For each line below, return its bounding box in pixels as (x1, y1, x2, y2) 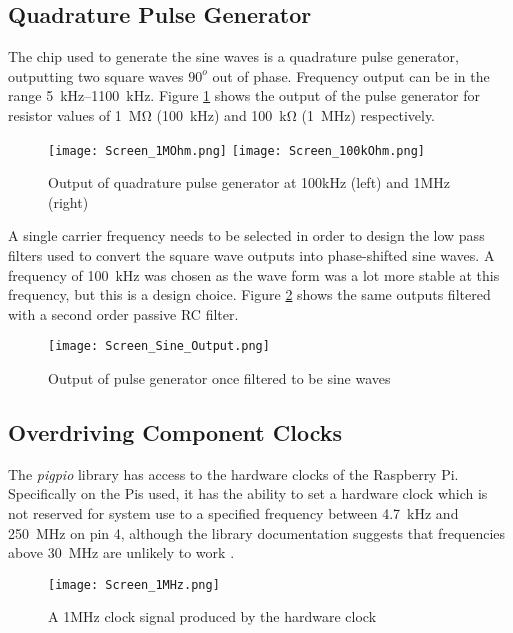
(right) (48, 191, 89, 212)
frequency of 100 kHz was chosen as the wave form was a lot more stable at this (8, 264, 500, 285)
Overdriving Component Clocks (8, 417, 343, 448)
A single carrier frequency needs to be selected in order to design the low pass (8, 225, 485, 246)
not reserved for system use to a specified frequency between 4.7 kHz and (8, 503, 459, 524)
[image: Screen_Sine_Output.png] (48, 339, 270, 354)
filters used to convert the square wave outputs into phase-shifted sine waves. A (8, 245, 495, 266)
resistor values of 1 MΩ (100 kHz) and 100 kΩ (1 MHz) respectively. (8, 104, 436, 125)
